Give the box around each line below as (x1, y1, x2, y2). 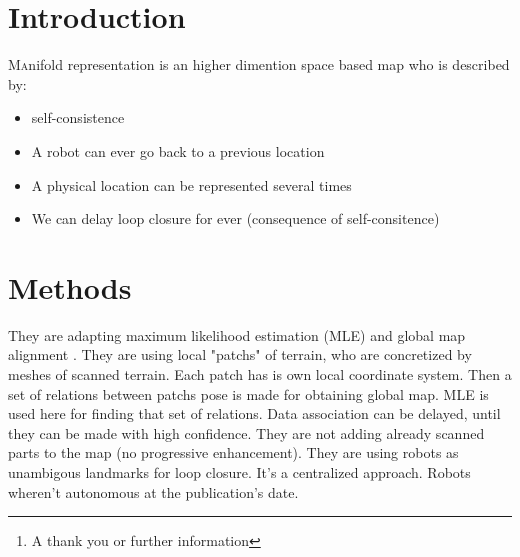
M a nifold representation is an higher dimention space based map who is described (8, 54, 510, 75)
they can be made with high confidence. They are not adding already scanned (8, 422, 485, 443)
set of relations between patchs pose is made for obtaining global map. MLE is (8, 383, 489, 404)
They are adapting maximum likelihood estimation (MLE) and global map (8, 324, 466, 345)
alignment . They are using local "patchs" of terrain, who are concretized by (8, 344, 472, 365)
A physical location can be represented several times (31, 174, 352, 195)
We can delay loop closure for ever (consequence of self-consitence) (31, 208, 440, 229)
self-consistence (31, 107, 125, 128)
